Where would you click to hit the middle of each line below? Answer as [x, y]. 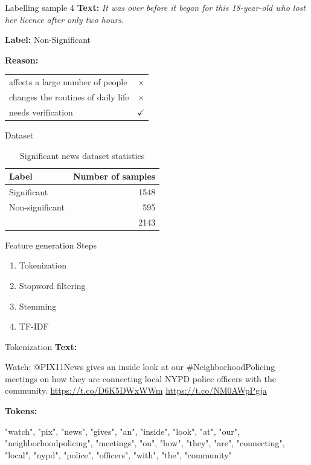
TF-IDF [34, 326]
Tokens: [21, 411]
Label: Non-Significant [48, 40]
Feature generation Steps [51, 245]
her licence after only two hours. [65, 19]
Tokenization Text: [41, 346]
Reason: [22, 60]
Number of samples [114, 176]
